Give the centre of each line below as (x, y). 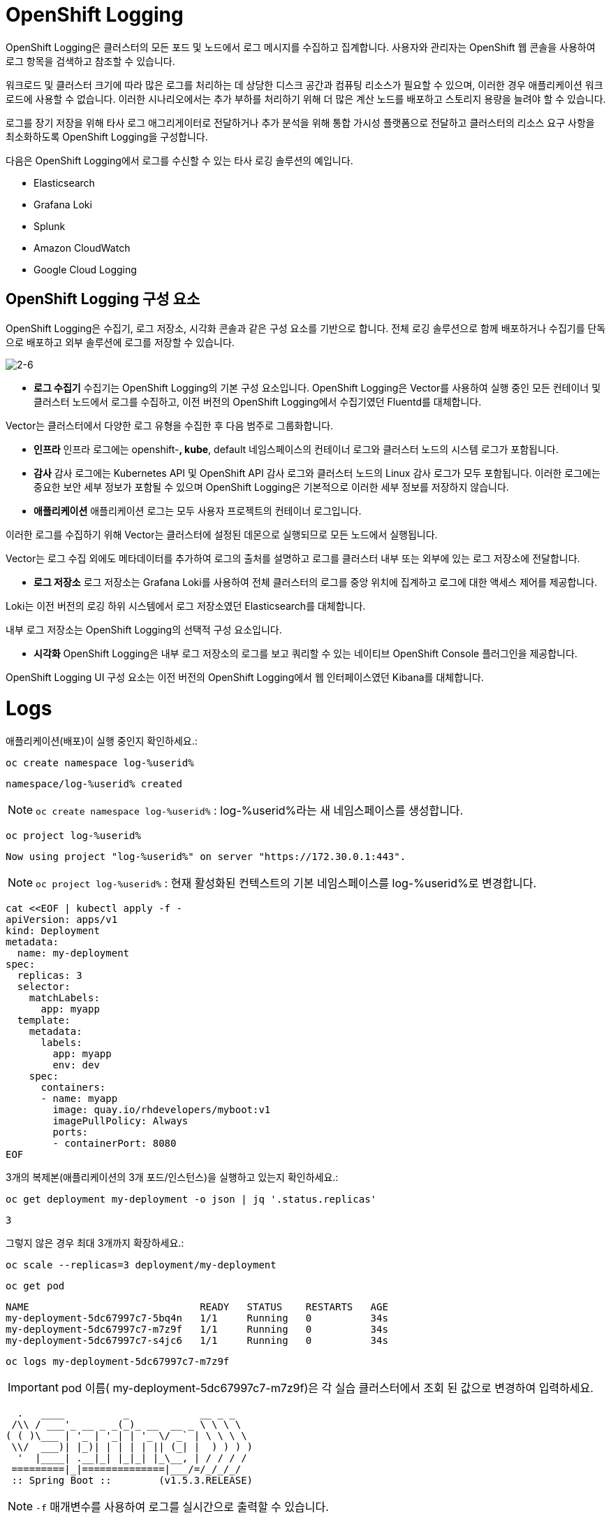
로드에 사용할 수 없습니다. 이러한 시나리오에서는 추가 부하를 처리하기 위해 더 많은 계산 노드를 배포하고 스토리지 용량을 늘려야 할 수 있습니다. (306, 99)
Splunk (50, 226)
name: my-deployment (73, 953)
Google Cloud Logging (85, 269)
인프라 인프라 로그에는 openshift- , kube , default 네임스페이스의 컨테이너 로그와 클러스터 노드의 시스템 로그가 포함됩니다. (296, 449)
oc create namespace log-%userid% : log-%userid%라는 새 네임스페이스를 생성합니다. (250, 811)
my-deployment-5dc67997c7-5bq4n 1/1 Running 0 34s (197, 1318)
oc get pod (35, 1286)
